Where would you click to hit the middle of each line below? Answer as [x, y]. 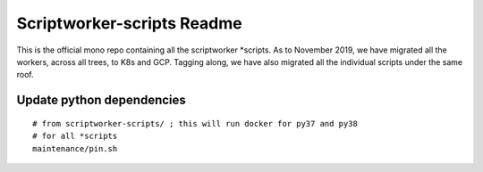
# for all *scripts [75, 136]
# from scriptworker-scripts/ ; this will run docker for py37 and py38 [195, 123]
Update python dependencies [102, 100]
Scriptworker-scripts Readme [130, 23]
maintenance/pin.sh [75, 148]
